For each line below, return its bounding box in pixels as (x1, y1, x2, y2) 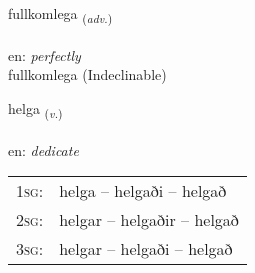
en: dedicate (8, 139, 79, 160)
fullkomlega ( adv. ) (8, 3, 113, 26)
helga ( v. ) (8, 97, 63, 121)
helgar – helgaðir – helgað (59, 208, 239, 232)
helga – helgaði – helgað (59, 179, 227, 203)
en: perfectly (8, 44, 81, 65)
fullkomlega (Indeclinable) (8, 64, 167, 85)
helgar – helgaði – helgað (59, 237, 233, 261)
